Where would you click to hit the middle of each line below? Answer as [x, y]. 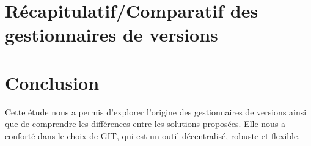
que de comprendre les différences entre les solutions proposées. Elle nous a [145, 124]
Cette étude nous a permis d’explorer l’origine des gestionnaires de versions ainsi [156, 111]
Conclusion [52, 82]
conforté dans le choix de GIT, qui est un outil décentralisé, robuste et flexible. [153, 135]
